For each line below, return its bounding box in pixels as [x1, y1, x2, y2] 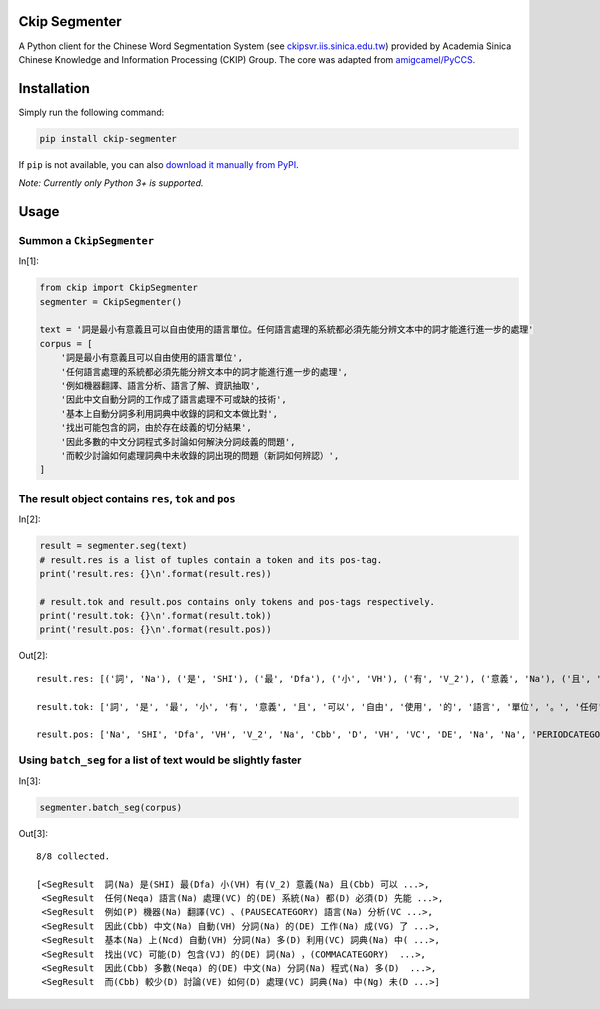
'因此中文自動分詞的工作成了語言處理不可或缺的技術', [60, 394, 287, 405]
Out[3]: [18, 827, 49, 839]
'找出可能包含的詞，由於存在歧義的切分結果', [60, 422, 252, 434]
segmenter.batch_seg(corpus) [39, 801, 183, 813]
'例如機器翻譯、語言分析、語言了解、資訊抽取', [60, 380, 261, 392]
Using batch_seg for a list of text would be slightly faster [18, 753, 302, 767]
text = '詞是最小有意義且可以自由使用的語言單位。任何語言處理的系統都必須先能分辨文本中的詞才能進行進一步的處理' [39, 324, 534, 335]
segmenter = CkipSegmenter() [39, 296, 183, 307]
